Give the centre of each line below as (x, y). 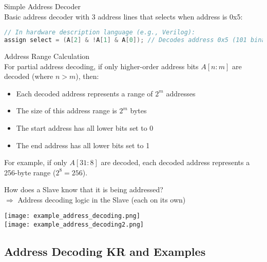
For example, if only (36, 162)
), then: (87, 76)
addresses (181, 93)
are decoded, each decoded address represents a (175, 162)
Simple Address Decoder (42, 6)
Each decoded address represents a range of (84, 93)
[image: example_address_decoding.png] (72, 216)
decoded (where (29, 76)
